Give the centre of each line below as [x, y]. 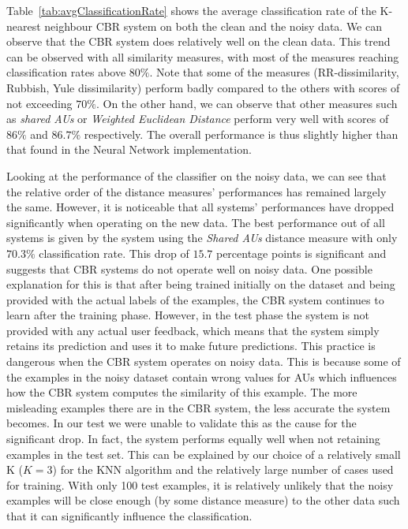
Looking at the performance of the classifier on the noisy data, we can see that [197, 175]
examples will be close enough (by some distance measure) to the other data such [203, 500]
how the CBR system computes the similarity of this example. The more [182, 392]
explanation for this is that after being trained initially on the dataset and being [201, 284]
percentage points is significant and [301, 253]
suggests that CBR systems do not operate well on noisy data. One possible [189, 268]
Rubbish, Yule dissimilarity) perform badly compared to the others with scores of [203, 87]
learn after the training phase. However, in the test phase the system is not [188, 315]
